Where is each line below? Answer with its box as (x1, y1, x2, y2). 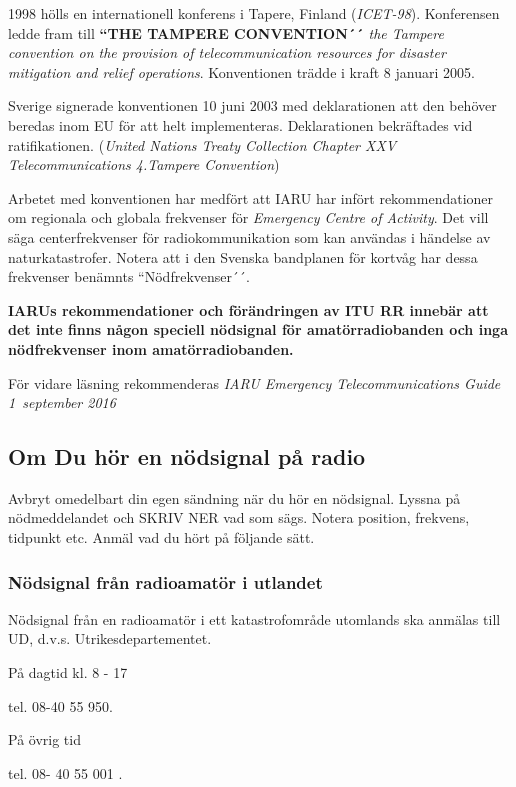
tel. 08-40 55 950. (8, 695, 113, 716)
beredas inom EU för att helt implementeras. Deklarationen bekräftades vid (8, 114, 473, 135)
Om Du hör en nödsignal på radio (8, 441, 366, 472)
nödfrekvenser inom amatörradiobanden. (8, 338, 294, 359)
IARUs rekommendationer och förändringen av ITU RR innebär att (8, 299, 489, 320)
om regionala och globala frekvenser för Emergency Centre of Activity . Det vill (8, 207, 489, 228)
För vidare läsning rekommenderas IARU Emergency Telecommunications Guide (8, 372, 501, 393)
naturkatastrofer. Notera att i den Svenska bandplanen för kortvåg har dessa (8, 246, 478, 267)
